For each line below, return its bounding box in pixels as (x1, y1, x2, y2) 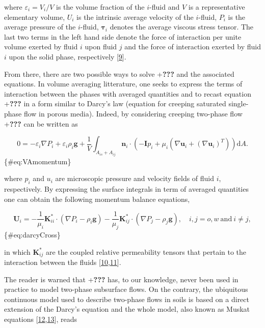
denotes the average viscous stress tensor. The (110, 21, 254, 32)
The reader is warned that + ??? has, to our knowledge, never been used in (4, 274, 238, 284)
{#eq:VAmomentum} (4, 156, 71, 166)
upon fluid (85, 41, 117, 52)
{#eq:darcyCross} (4, 229, 61, 240)
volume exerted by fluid (4, 41, 78, 52)
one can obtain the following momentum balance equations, (4, 193, 190, 204)
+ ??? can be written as (4, 118, 78, 129)
